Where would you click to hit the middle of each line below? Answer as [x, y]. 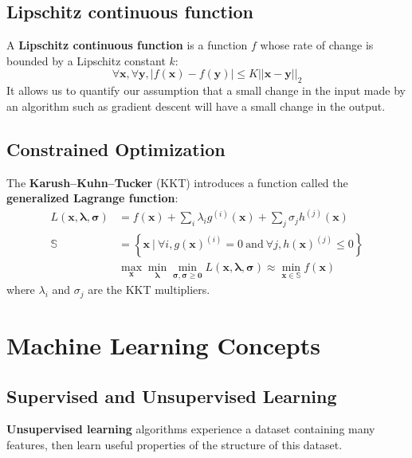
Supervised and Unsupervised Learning [172, 395]
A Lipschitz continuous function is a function [127, 45]
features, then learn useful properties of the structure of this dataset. [175, 444]
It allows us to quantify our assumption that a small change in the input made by [206, 90]
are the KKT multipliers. [149, 290]
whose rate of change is [317, 45]
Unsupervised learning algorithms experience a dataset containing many [191, 429]
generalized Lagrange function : [92, 198]
